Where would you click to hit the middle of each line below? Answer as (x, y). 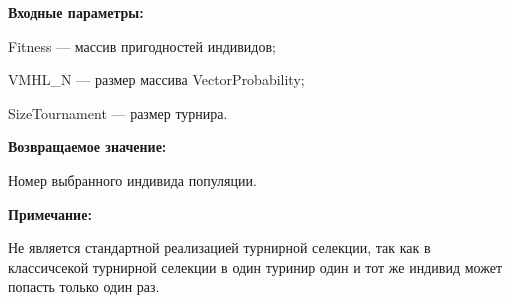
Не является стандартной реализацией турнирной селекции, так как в (219, 247)
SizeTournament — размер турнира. (118, 112)
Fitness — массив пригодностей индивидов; (142, 45)
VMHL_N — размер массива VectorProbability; (156, 79)
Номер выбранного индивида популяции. (132, 179)
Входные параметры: (76, 12)
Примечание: (50, 213)
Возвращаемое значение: (87, 146)
